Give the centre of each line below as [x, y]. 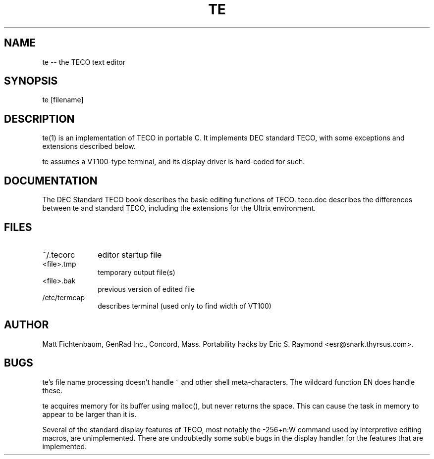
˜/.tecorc [59, 254]
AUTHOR [27, 325]
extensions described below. [89, 146]
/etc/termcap [64, 297]
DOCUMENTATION [51, 181]
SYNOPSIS [31, 81]
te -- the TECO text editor [84, 62]
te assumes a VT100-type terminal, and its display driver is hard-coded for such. [174, 162]
